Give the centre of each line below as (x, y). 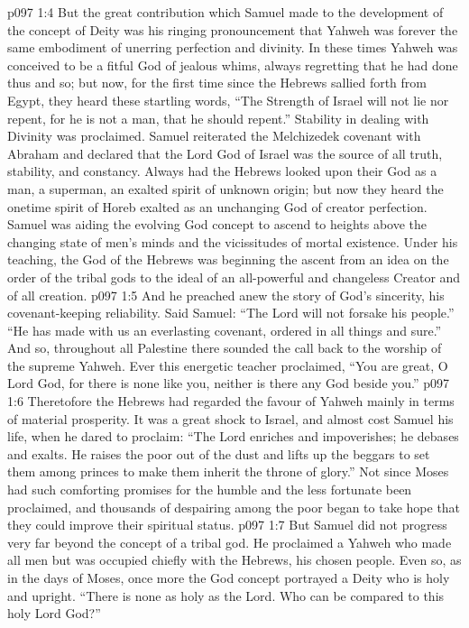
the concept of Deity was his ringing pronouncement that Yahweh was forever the (233, 29)
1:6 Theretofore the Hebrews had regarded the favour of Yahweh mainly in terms (231, 401)
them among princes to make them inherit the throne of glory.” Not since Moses (228, 471)
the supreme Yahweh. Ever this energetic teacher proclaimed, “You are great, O (228, 365)
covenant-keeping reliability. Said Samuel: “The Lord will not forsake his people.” (231, 313)
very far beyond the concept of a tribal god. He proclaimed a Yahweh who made (230, 542)
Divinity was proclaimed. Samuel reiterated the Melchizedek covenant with (214, 136)
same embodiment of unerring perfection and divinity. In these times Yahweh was (233, 47)
